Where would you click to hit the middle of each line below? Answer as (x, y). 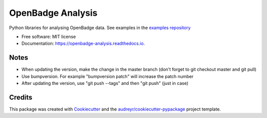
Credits (21, 97)
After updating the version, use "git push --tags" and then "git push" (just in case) (105, 83)
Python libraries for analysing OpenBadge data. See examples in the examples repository (100, 28)
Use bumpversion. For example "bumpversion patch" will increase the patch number (108, 76)
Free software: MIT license (49, 37)
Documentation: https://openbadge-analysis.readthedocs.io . (83, 43)
